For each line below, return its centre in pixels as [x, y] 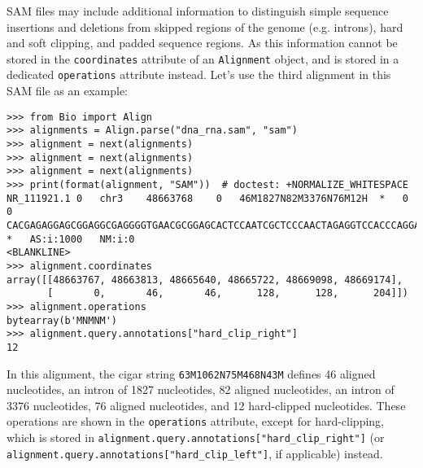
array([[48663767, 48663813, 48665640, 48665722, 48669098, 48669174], [205, 280]
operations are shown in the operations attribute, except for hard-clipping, [195, 421]
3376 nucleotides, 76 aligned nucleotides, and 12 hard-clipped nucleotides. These [206, 405]
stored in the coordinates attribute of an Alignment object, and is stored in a [203, 58]
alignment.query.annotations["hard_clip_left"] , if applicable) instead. [195, 453]
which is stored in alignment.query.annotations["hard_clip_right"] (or [196, 437]
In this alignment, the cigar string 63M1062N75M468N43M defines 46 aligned [191, 373]
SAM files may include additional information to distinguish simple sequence [198, 11]
